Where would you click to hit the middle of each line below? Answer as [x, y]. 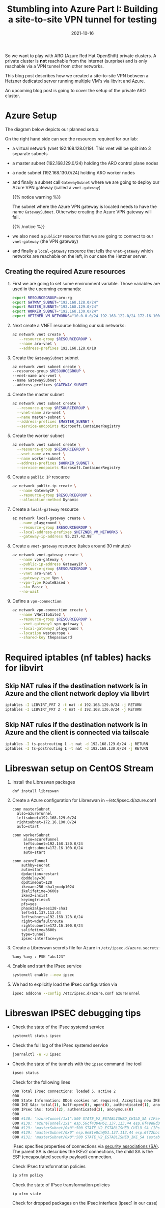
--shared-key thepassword [45, 638]
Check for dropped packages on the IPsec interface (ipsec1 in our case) [85, 1203]
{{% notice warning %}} [37, 197]
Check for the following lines [41, 1082]
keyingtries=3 [36, 900]
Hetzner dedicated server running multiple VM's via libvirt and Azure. [75, 81]
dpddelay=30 [33, 878]
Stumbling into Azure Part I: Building [82, 9]
